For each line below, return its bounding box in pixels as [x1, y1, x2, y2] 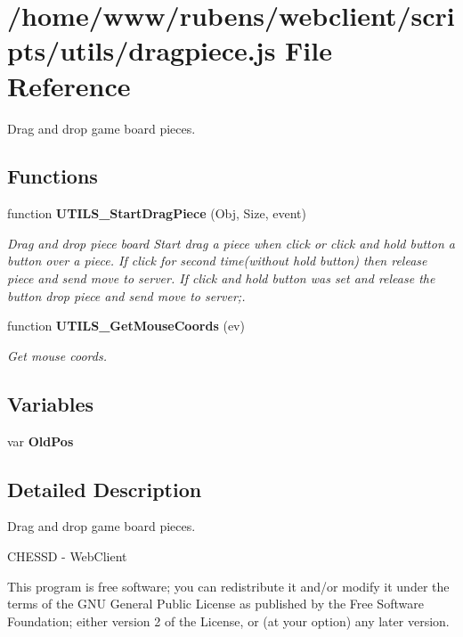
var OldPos [7, 431, 74, 450]
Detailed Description [7, 475, 202, 502]
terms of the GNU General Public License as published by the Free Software [7, 594, 424, 613]
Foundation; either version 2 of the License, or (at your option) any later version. [7, 611, 450, 630]
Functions [7, 162, 98, 190]
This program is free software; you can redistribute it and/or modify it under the [7, 576, 450, 595]
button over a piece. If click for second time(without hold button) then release [7, 251, 427, 270]
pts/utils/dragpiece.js [7, 32, 276, 69]
